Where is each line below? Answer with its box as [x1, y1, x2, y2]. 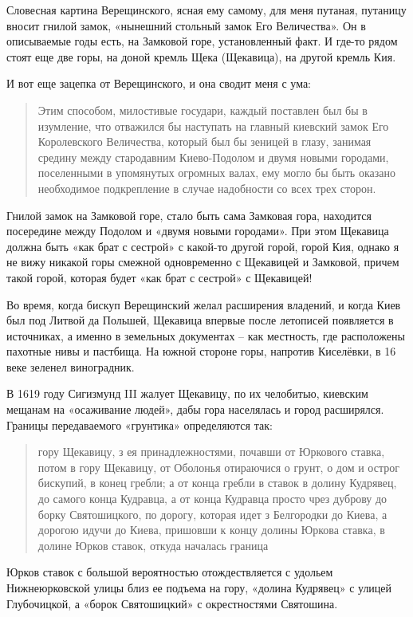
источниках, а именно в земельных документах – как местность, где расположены [6, 327, 405, 344]
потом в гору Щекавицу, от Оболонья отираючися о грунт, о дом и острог [37, 458, 399, 475]
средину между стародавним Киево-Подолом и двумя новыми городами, [37, 148, 389, 165]
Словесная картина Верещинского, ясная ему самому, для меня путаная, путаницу [6, 2, 407, 18]
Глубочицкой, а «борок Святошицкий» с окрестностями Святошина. [6, 595, 338, 611]
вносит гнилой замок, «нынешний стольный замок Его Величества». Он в [6, 17, 366, 33]
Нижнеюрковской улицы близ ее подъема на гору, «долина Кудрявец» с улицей [6, 580, 392, 595]
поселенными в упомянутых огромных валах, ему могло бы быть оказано [37, 164, 395, 181]
